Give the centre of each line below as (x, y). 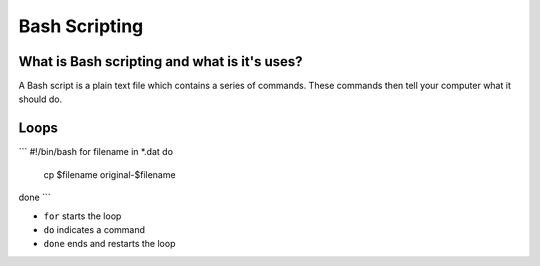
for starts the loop (82, 216)
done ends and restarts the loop (109, 244)
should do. (40, 99)
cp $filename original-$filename (109, 174)
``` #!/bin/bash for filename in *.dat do (96, 152)
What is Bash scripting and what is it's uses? (161, 61)
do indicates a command (94, 229)
